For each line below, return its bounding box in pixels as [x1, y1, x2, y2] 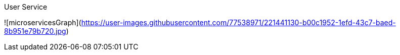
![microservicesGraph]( [4, 18, 81, 27]
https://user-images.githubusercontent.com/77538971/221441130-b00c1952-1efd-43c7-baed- [81, 18, 396, 27]
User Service [4, 3, 48, 11]
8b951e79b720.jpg [4, 27, 66, 35]
